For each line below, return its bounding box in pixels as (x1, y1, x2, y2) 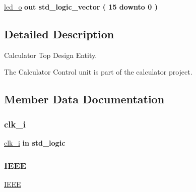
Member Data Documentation (4, 91, 165, 107)
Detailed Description (4, 26, 114, 41)
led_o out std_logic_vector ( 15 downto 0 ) (4, 2, 158, 12)
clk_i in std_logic (4, 137, 66, 148)
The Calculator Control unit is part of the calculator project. (4, 67, 192, 77)
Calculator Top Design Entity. (4, 49, 97, 60)
